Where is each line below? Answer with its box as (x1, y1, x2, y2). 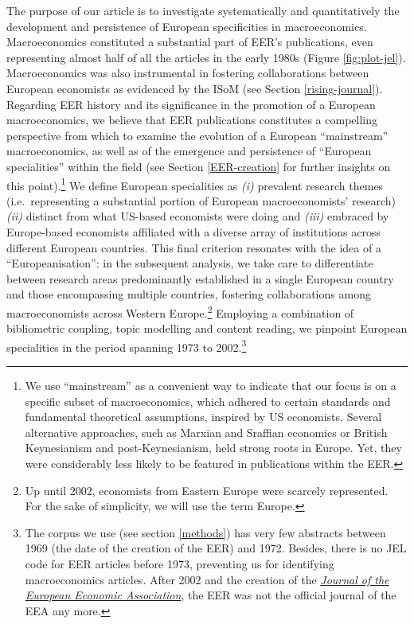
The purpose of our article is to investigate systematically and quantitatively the (6, 2, 400, 18)
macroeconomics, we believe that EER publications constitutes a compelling (6, 111, 378, 128)
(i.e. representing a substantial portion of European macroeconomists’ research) (6, 192, 396, 209)
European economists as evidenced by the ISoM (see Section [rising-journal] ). (6, 80, 383, 96)
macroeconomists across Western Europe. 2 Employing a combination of (6, 302, 354, 321)
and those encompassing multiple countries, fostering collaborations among (6, 286, 371, 302)
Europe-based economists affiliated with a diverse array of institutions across (6, 223, 381, 240)
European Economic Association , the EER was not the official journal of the (25, 587, 396, 603)
